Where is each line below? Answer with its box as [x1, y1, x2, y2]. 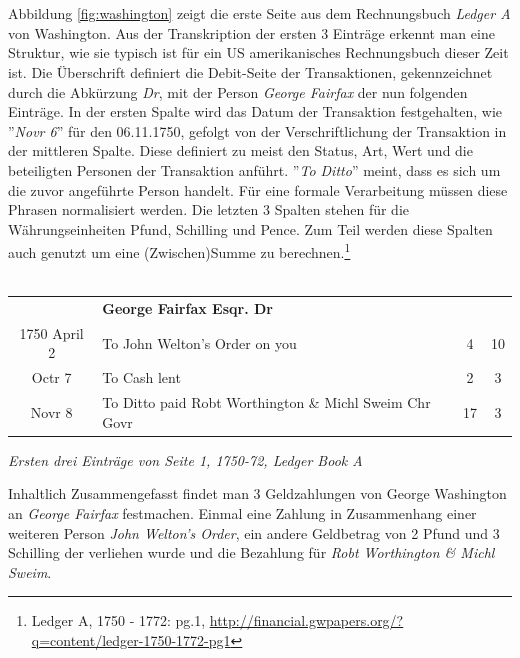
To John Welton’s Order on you [102, 332, 297, 353]
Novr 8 [30, 401, 73, 422]
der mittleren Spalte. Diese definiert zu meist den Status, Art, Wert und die [8, 140, 473, 161]
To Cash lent [102, 367, 181, 388]
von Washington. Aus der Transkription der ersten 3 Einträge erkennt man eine [8, 22, 495, 43]
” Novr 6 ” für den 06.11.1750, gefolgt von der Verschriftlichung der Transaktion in [8, 120, 507, 141]
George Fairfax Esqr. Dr [102, 297, 273, 318]
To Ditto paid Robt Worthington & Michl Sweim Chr [102, 392, 431, 413]
